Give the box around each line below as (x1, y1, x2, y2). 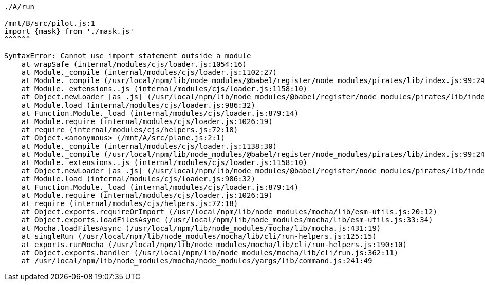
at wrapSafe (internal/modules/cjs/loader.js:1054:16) (21, 60, 247, 68)
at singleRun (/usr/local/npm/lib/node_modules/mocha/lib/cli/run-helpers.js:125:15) (21, 232, 377, 240)
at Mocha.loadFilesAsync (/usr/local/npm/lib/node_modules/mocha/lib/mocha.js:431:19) (21, 224, 381, 232)
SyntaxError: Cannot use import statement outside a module (4, 52, 251, 60)
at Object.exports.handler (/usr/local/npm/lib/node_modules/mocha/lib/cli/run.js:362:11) (21, 249, 399, 257)
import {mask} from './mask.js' (4, 27, 134, 35)
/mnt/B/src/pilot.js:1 (4, 19, 96, 27)
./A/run (4, 3, 35, 11)
